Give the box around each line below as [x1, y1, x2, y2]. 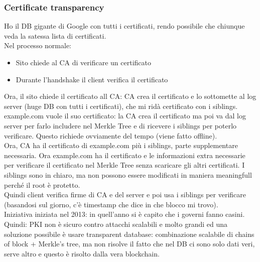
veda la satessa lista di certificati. [4, 30, 106, 41]
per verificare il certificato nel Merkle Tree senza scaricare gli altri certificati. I [4, 160, 245, 170]
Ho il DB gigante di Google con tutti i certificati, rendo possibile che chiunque [4, 21, 245, 31]
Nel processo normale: [4, 40, 71, 51]
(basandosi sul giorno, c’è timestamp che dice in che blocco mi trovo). [4, 199, 218, 209]
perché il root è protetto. [4, 179, 80, 190]
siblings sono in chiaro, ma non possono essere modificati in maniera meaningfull [4, 169, 252, 180]
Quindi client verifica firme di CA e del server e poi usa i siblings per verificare [4, 189, 246, 200]
